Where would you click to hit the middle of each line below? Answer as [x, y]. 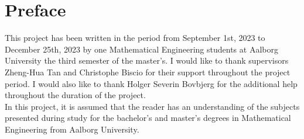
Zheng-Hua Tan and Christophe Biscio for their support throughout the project [148, 72]
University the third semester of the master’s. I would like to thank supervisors [147, 60]
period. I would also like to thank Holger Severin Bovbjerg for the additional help [151, 83]
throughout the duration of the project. [75, 95]
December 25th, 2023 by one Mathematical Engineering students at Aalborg [141, 49]
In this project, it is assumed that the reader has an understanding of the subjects [152, 106]
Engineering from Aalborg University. [72, 129]
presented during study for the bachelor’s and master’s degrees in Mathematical [148, 118]
